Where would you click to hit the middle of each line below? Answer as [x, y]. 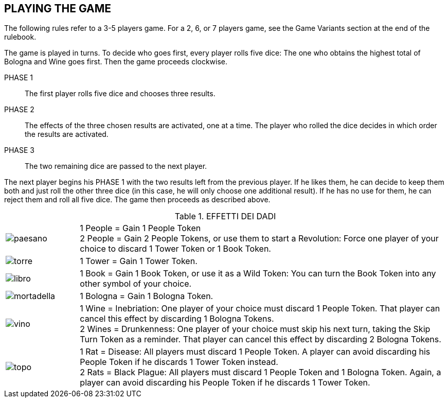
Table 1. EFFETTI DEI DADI [225, 216]
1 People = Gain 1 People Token [140, 228]
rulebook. [20, 37]
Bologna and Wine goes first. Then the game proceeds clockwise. [116, 62]
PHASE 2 [19, 110]
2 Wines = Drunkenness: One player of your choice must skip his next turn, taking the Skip [255, 329]
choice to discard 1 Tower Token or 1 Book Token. [175, 249]
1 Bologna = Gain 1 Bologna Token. [147, 296]
